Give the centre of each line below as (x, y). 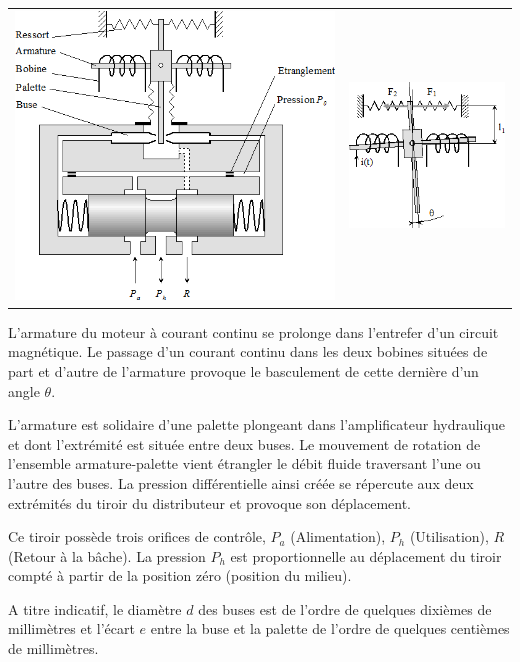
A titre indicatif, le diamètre (95, 608)
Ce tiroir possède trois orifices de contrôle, (137, 536)
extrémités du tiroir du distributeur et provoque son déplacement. (209, 502)
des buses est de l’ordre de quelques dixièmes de (345, 608)
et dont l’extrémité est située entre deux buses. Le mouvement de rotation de (244, 443)
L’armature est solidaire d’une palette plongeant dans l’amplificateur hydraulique (256, 424)
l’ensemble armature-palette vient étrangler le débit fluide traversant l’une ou (244, 463)
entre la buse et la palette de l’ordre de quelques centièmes (330, 628)
